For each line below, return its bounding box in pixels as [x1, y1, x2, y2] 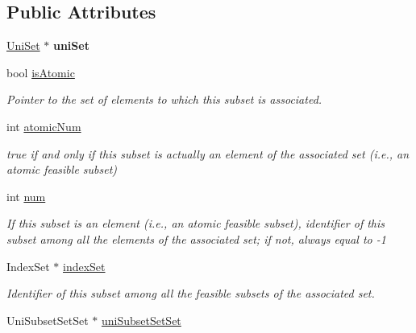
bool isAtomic [6, 64, 75, 80]
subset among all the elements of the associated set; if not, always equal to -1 [6, 230, 386, 247]
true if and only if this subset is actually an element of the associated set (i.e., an [6, 145, 410, 162]
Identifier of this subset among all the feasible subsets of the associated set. [6, 285, 375, 302]
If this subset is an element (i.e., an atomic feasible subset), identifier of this [6, 215, 385, 232]
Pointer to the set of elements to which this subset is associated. [6, 91, 322, 108]
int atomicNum [6, 117, 81, 134]
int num [6, 187, 46, 204]
